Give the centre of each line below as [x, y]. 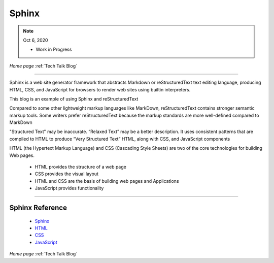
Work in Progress [54, 50]
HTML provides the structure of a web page [80, 167]
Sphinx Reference [38, 208]
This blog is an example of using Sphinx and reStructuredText [74, 98]
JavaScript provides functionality [69, 188]
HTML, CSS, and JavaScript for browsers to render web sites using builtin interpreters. [100, 89]
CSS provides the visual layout [67, 174]
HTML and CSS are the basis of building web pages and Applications [107, 181]
